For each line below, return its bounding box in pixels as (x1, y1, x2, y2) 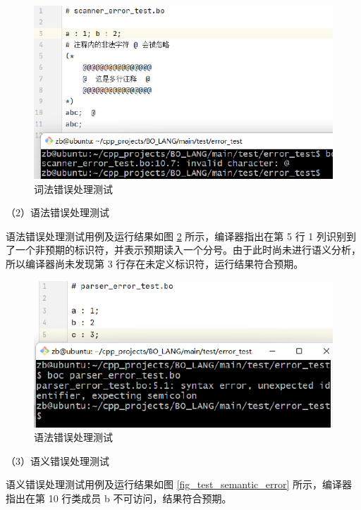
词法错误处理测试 (34, 181, 113, 196)
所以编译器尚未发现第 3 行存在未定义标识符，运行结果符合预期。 (6, 256, 304, 271)
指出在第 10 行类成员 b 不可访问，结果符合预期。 (6, 491, 232, 506)
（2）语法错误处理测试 (6, 205, 109, 220)
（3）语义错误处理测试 (6, 453, 109, 468)
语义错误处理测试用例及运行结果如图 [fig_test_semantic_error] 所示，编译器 (6, 477, 353, 492)
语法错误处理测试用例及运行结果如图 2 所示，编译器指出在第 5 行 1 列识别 (6, 228, 346, 243)
